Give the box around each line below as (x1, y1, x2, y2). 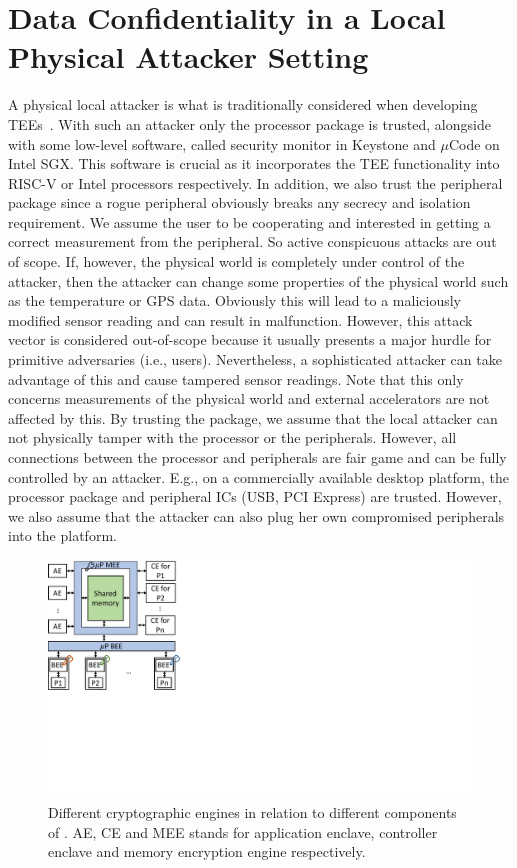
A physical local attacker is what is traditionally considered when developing (8, 94, 478, 115)
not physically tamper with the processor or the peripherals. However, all (8, 427, 457, 448)
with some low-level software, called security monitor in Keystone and (8, 133, 436, 154)
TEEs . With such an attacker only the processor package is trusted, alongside (8, 113, 491, 134)
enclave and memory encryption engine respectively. (48, 841, 366, 862)
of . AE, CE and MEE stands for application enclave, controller (48, 821, 438, 842)
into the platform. (8, 525, 117, 546)
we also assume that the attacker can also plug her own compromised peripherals (8, 505, 505, 526)
